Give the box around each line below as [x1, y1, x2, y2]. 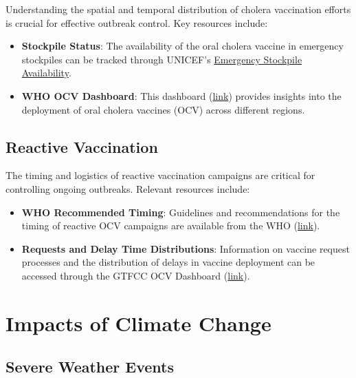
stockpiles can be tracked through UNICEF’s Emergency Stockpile [21, 52, 302, 66]
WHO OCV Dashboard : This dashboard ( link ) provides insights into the [21, 88, 342, 103]
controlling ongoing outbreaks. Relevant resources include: [5, 181, 250, 196]
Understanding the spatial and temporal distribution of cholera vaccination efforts [5, 2, 351, 16]
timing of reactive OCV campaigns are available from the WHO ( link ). [21, 218, 320, 233]
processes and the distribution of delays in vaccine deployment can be [21, 255, 315, 269]
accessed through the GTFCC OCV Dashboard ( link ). [21, 268, 250, 282]
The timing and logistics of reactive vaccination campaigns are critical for [5, 168, 315, 182]
